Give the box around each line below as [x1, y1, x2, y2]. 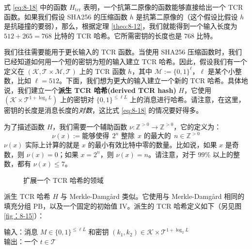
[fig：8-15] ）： [4, 210, 45, 220]
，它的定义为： [173, 121, 221, 131]
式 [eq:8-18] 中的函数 [4, 2, 67, 12]
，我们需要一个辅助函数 [52, 121, 127, 131]
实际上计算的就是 [25, 140, 80, 150]
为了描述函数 [4, 121, 45, 131]
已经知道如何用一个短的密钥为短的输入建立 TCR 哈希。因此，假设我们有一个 [4, 56, 247, 66]
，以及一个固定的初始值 [43, 201, 118, 211]
